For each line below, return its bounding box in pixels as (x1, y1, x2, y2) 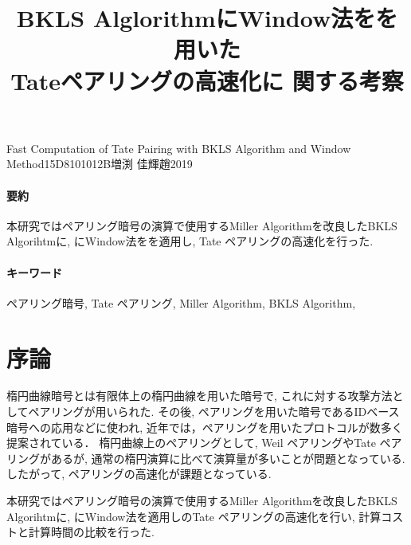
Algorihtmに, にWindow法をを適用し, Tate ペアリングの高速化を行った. (6, 233, 374, 249)
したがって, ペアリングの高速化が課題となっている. (6, 465, 272, 482)
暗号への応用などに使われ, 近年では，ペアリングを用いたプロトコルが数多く (6, 418, 403, 435)
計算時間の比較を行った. (28, 523, 155, 540)
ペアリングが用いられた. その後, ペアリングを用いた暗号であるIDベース (28, 403, 400, 420)
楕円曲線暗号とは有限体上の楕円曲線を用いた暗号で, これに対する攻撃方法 (6, 387, 393, 404)
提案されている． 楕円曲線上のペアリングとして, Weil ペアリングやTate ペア (6, 434, 402, 451)
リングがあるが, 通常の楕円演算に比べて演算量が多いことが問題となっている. (6, 449, 405, 466)
